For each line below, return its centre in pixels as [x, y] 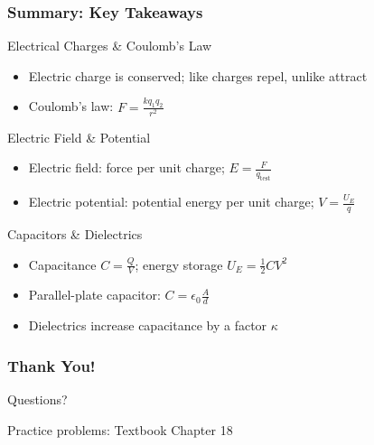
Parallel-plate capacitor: [94, 295]
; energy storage [179, 264]
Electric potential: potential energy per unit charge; [171, 202]
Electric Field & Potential [79, 137]
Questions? [37, 399]
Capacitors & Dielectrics [75, 234]
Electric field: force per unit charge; [126, 167]
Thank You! [51, 365]
